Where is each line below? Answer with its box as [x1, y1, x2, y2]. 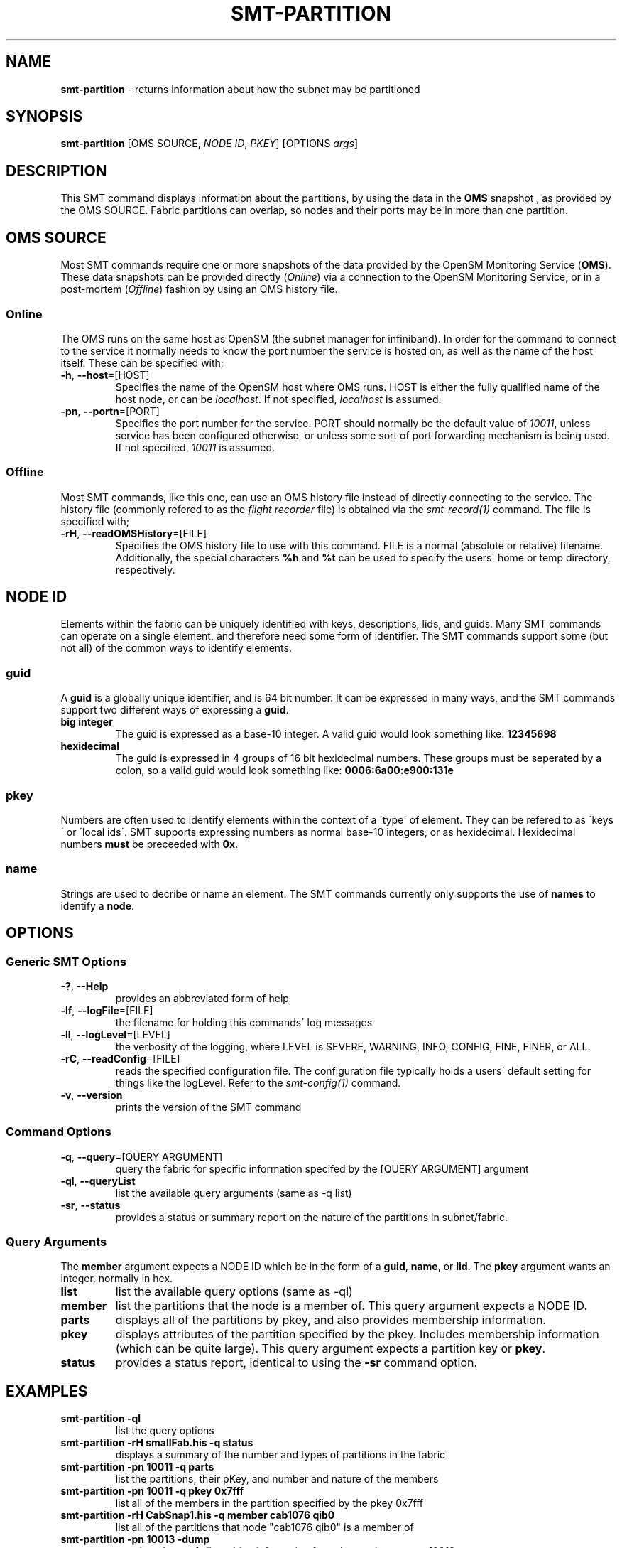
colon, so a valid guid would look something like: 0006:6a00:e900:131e [115, 764, 454, 777]
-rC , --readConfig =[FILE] [60, 1052, 180, 1065]
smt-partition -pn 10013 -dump [60, 1533, 210, 1546]
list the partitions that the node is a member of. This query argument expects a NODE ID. [115, 1299, 587, 1313]
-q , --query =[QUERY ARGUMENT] [60, 1150, 223, 1163]
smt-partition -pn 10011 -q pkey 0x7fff [60, 1485, 244, 1498]
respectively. [115, 563, 175, 576]
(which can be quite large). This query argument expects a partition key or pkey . [115, 1341, 546, 1356]
